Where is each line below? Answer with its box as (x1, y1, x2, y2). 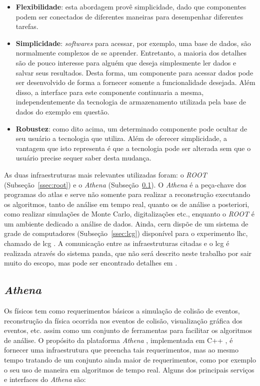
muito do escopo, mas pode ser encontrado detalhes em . (4, 257, 177, 268)
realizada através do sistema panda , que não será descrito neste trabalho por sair (4, 247, 252, 258)
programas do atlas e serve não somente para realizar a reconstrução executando (4, 189, 250, 199)
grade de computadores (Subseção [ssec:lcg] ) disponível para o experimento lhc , (4, 228, 248, 238)
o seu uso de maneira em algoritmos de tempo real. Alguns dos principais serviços (4, 364, 254, 374)
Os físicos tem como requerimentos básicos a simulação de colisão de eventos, (4, 305, 240, 316)
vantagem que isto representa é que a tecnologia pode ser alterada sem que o (15, 142, 251, 153)
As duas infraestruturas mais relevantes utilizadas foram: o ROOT (4, 169, 207, 179)
